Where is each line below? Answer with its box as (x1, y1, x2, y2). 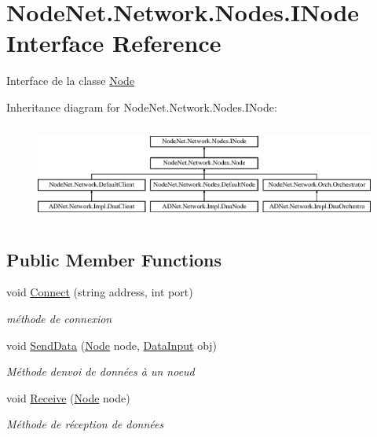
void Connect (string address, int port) (6, 284, 193, 300)
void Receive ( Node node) (6, 389, 130, 406)
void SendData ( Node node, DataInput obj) (6, 336, 218, 353)
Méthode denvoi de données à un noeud (6, 363, 195, 380)
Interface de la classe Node (6, 72, 135, 89)
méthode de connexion (6, 310, 112, 326)
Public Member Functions (6, 247, 221, 271)
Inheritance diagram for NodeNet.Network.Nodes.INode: (6, 98, 277, 115)
